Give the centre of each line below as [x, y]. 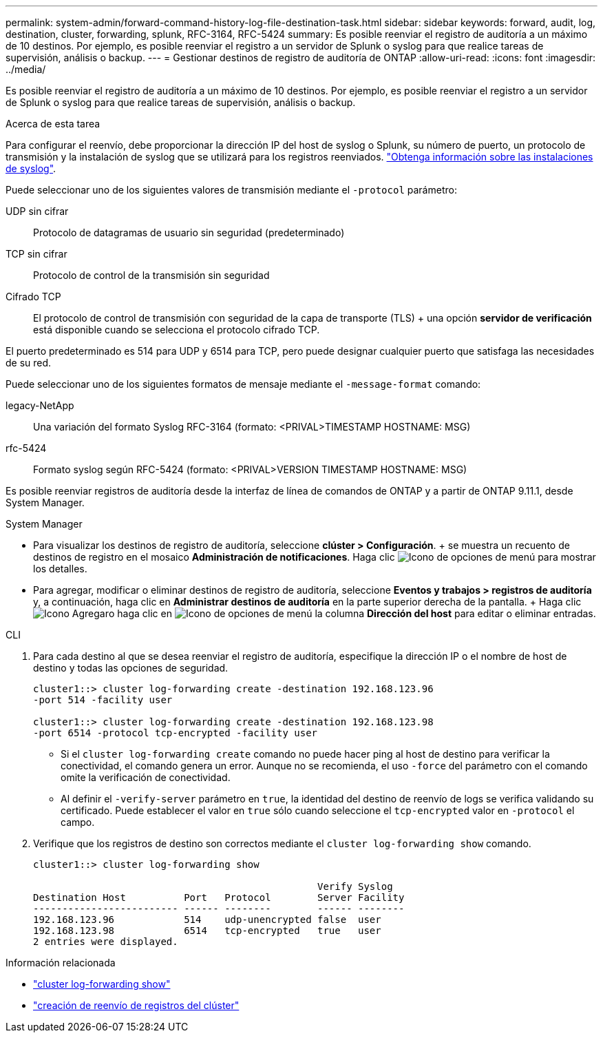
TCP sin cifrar [36, 254]
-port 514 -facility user [103, 700]
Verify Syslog [355, 886]
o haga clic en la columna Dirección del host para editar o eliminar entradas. [352, 613]
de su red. [29, 363]
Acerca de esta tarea [53, 124]
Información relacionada [61, 963]
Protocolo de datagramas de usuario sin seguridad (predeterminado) [189, 232]
